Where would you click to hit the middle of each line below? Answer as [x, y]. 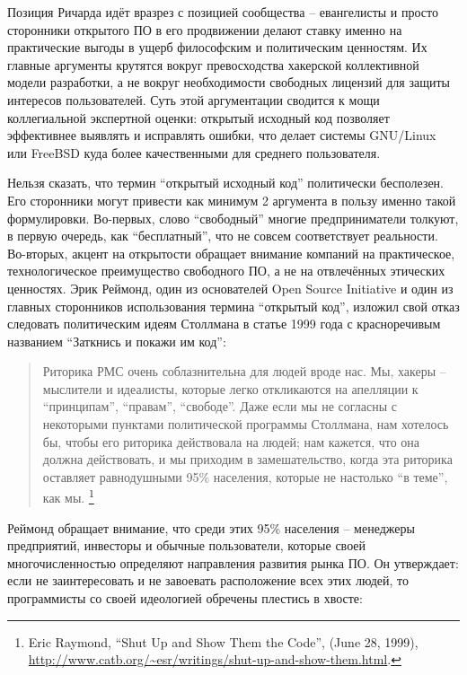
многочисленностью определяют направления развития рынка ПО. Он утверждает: [233, 562]
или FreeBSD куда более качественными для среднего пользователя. [194, 152]
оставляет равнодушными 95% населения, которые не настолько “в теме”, [245, 476]
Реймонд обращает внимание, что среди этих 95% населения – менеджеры [211, 527]
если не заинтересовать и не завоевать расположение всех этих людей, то [208, 580]
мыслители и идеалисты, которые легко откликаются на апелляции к [230, 388]
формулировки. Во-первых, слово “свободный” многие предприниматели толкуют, [233, 218]
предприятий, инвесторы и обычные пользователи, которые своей [187, 545]
